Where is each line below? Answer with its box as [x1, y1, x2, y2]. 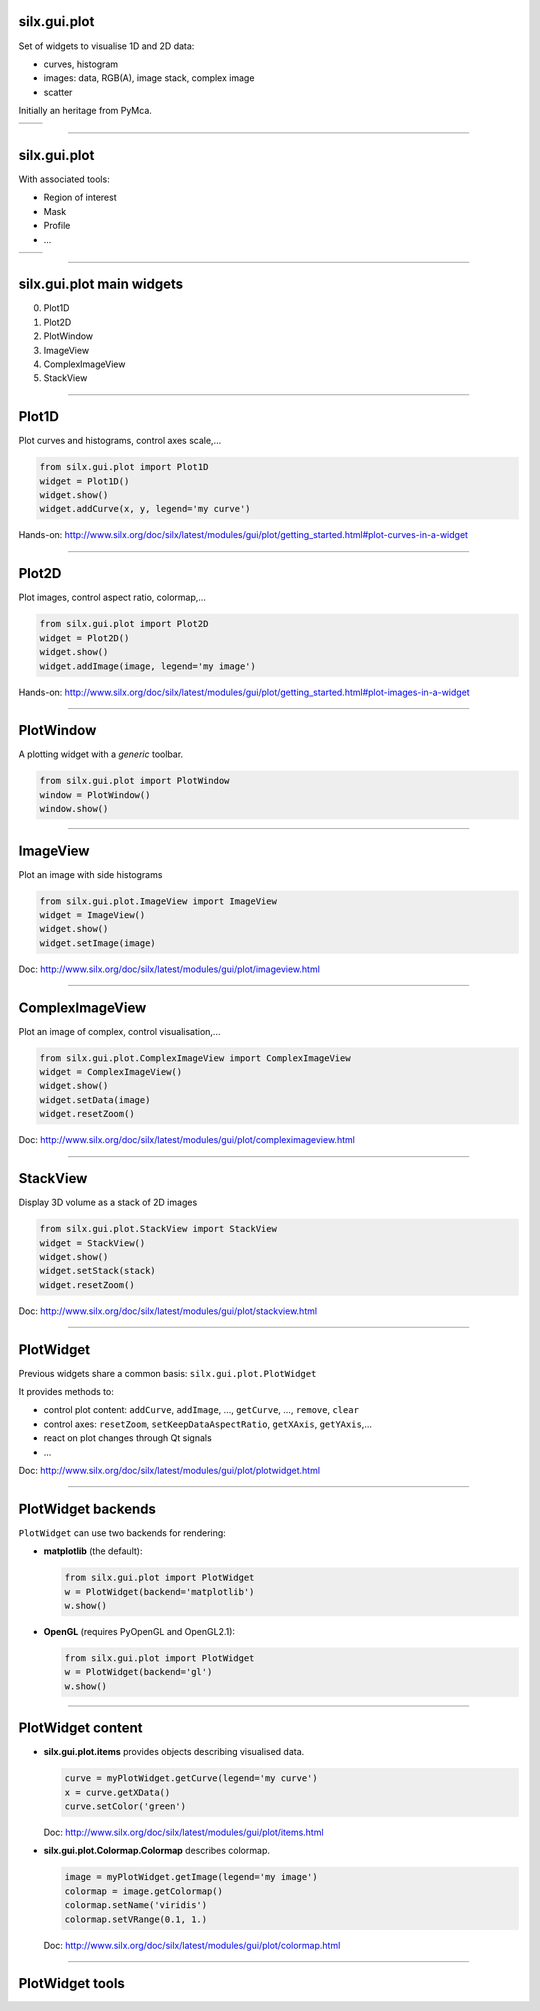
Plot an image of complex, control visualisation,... [18, 1025, 221, 1037]
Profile [43, 220, 71, 232]
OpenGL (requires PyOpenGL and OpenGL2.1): [43, 1625, 235, 1637]
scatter [43, 86, 73, 98]
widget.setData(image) [39, 1094, 151, 1105]
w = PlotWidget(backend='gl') [64, 1666, 213, 1678]
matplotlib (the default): [43, 1545, 143, 1557]
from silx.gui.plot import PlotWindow [39, 775, 230, 787]
